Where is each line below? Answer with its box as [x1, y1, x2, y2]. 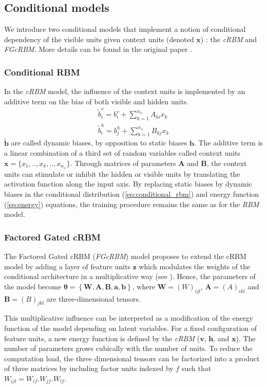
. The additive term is [194, 137, 263, 148]
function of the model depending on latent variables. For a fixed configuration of [4, 322, 257, 333]
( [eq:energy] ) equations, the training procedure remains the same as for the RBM [4, 198, 259, 209]
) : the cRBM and [200, 33, 257, 44]
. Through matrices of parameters [70, 157, 176, 168]
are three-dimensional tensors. [46, 293, 141, 304]
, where [132, 281, 156, 291]
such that [181, 363, 212, 374]
